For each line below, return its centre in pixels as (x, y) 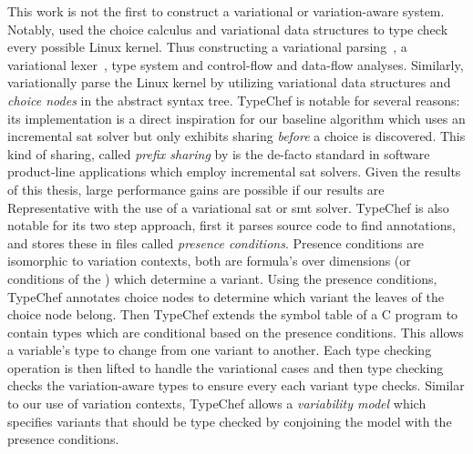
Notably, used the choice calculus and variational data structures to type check (228, 29)
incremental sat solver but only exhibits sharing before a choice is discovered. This (236, 136)
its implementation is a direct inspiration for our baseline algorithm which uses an (236, 118)
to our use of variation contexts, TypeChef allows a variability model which (217, 404)
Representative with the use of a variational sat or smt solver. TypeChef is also (228, 207)
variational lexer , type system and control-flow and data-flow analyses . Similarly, (236, 64)
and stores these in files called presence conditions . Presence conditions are (216, 242)
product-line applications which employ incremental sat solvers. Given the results (234, 172)
